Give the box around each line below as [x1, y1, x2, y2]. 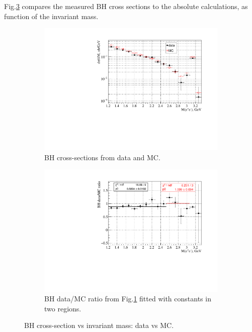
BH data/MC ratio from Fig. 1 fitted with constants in [44, 293, 211, 304]
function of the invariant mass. [4, 11, 99, 21]
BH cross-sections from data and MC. [44, 152, 160, 162]
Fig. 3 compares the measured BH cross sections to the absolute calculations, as [4, 1, 248, 11]
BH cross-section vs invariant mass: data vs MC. [24, 320, 174, 330]
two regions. [44, 303, 81, 313]
